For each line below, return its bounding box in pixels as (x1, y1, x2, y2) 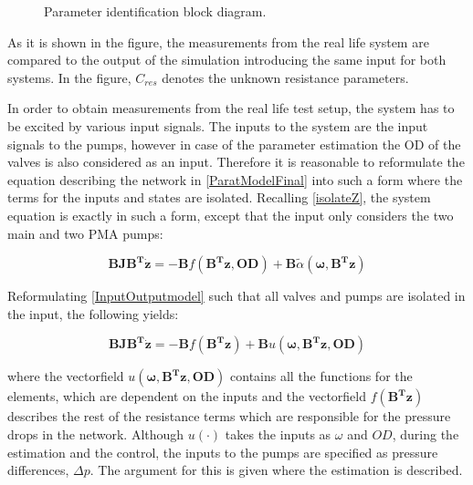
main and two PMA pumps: (7, 223, 163, 242)
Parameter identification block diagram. (44, 2, 267, 20)
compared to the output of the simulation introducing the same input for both (7, 50, 447, 69)
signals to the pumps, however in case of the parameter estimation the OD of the (7, 134, 461, 153)
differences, (7, 460, 69, 480)
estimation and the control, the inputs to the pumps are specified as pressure (7, 442, 438, 461)
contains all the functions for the (230, 366, 413, 386)
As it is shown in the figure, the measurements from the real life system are (7, 32, 429, 51)
